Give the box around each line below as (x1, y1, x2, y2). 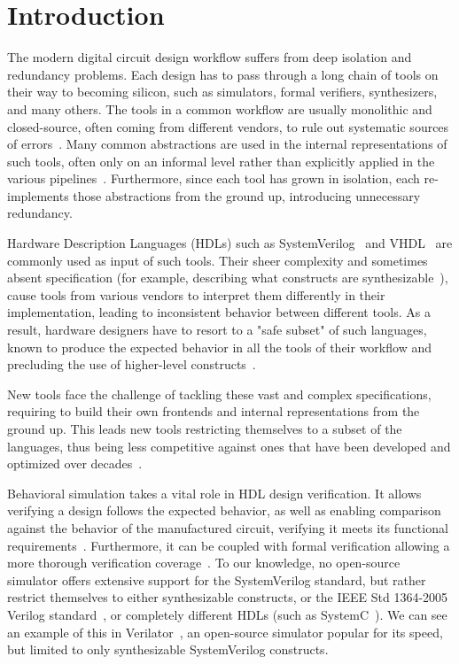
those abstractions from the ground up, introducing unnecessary (73, 186, 421, 205)
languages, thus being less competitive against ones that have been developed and (7, 436, 451, 455)
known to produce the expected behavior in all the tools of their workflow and (7, 337, 432, 356)
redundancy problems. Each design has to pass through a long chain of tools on (7, 65, 439, 83)
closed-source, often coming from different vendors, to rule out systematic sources (7, 117, 449, 135)
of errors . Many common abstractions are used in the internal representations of (7, 135, 447, 153)
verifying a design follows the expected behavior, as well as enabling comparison (7, 501, 441, 520)
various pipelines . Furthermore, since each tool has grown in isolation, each (7, 169, 420, 188)
